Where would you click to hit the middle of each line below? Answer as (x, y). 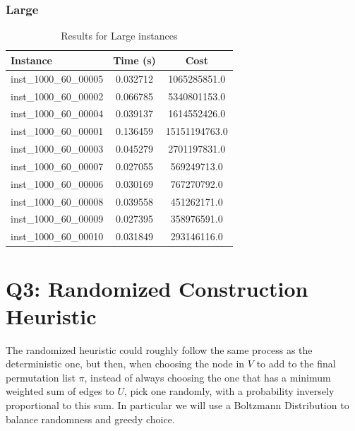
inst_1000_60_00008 (57, 201)
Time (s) (134, 60)
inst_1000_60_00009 (57, 219)
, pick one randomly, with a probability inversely (229, 391)
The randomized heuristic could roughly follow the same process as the (159, 349)
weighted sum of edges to (60, 391)
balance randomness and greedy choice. (90, 419)
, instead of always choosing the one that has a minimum (207, 377)
